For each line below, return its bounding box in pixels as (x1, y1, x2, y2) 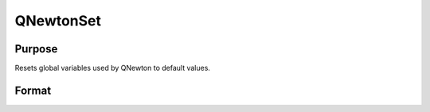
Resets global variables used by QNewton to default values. (14, 64, 211, 73)
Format (14, 83, 52, 97)
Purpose (14, 42, 58, 56)
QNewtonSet (14, 12, 102, 29)
